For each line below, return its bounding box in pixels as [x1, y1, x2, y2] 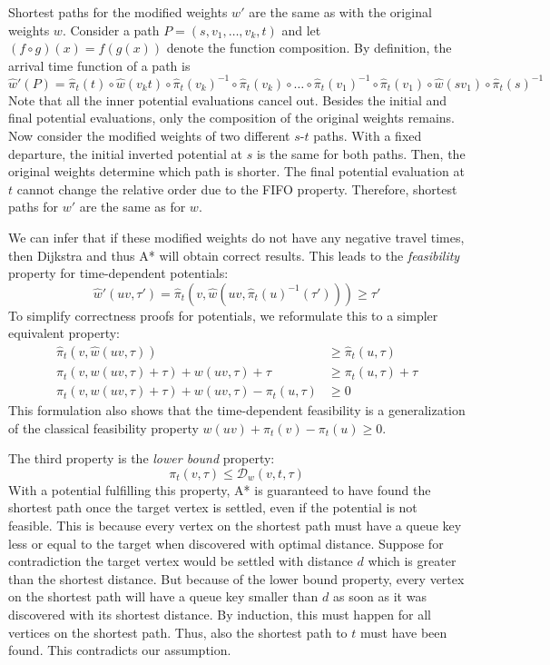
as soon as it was [332, 587, 427, 606]
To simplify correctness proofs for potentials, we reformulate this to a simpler [8, 305, 438, 324]
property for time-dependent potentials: [8, 263, 229, 283]
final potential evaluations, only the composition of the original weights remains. [8, 108, 455, 127]
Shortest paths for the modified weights [8, 3, 228, 21]
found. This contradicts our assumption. [8, 640, 231, 660]
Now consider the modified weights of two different [8, 126, 290, 145]
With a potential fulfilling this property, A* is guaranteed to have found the [8, 480, 431, 499]
